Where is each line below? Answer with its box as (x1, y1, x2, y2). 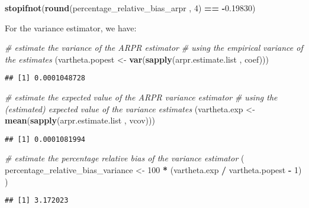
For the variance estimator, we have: (5, 21, 137, 34)
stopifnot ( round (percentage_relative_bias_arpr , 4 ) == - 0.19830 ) (5, 2, 256, 14)
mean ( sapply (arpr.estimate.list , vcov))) (5, 114, 155, 126)
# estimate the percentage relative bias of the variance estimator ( (5, 152, 244, 164)
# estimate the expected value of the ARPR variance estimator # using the (5, 91, 278, 103)
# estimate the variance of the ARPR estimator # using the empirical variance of (5, 41, 303, 54)
